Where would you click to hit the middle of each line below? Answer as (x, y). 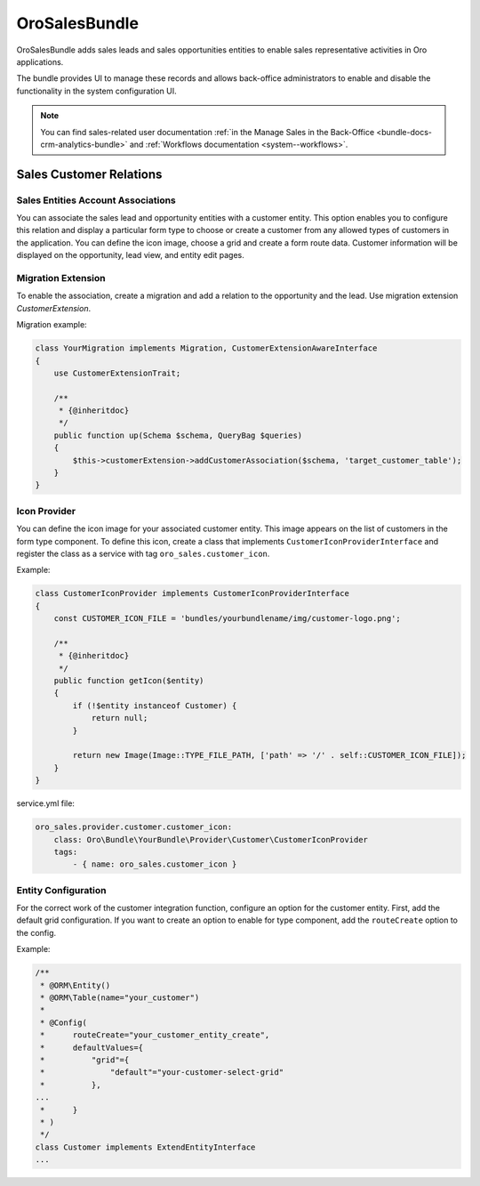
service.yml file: (46, 803)
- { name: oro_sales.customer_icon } (155, 864)
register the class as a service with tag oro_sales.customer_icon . (143, 553)
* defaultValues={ (92, 1047)
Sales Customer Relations (89, 174)
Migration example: (52, 325)
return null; (120, 718)
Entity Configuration (61, 890)
